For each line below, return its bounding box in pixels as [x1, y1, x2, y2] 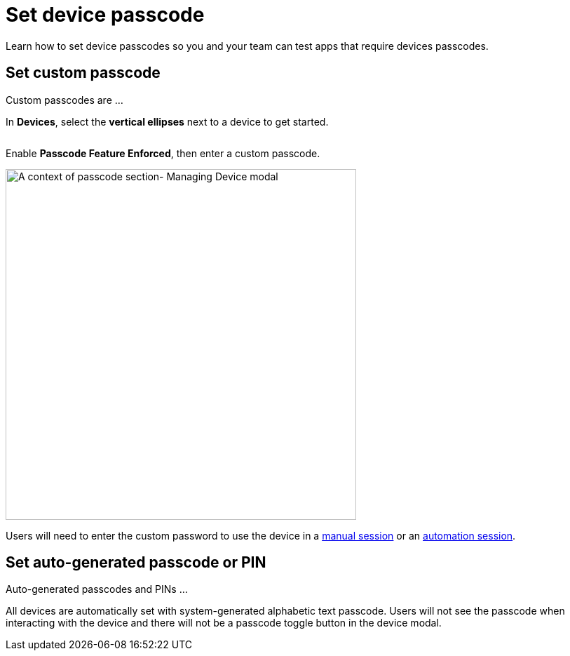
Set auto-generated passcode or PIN [6, 554, 266, 572]
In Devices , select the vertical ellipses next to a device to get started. [6, 115, 329, 128]
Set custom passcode [6, 64, 161, 82]
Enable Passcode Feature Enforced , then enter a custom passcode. [6, 147, 320, 159]
